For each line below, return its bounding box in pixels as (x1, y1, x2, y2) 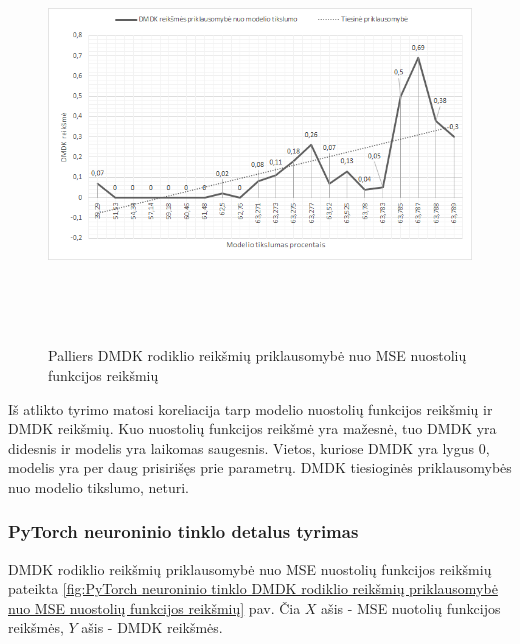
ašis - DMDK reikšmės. (81, 617, 223, 638)
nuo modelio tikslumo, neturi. (8, 476, 189, 497)
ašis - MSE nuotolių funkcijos (321, 597, 501, 618)
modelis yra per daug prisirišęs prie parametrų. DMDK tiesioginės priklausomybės (8, 457, 512, 478)
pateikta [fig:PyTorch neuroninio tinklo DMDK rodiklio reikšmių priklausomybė (8, 578, 498, 599)
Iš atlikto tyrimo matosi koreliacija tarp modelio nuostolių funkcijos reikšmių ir (8, 398, 493, 419)
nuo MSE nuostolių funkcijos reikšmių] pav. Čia (8, 597, 301, 618)
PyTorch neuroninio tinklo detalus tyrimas (8, 519, 359, 544)
